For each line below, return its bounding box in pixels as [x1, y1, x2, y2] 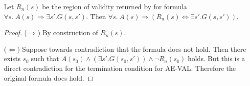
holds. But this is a [187, 53, 245, 64]
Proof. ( [4, 27, 27, 38]
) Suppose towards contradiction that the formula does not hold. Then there [17, 43, 246, 54]
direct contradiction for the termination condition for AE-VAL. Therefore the [4, 63, 236, 73]
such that [31, 53, 59, 64]
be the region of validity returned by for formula [42, 1, 187, 11]
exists [4, 53, 21, 64]
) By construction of [37, 27, 98, 38]
